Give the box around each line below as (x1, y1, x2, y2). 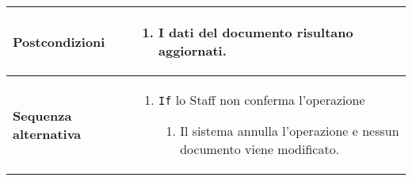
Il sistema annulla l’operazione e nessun (180, 121, 399, 140)
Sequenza (13, 106, 72, 125)
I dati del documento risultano (158, 23, 353, 41)
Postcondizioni (13, 32, 105, 51)
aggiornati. (158, 41, 227, 60)
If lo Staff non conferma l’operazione (158, 90, 365, 109)
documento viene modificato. (180, 140, 340, 158)
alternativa (13, 124, 82, 143)
